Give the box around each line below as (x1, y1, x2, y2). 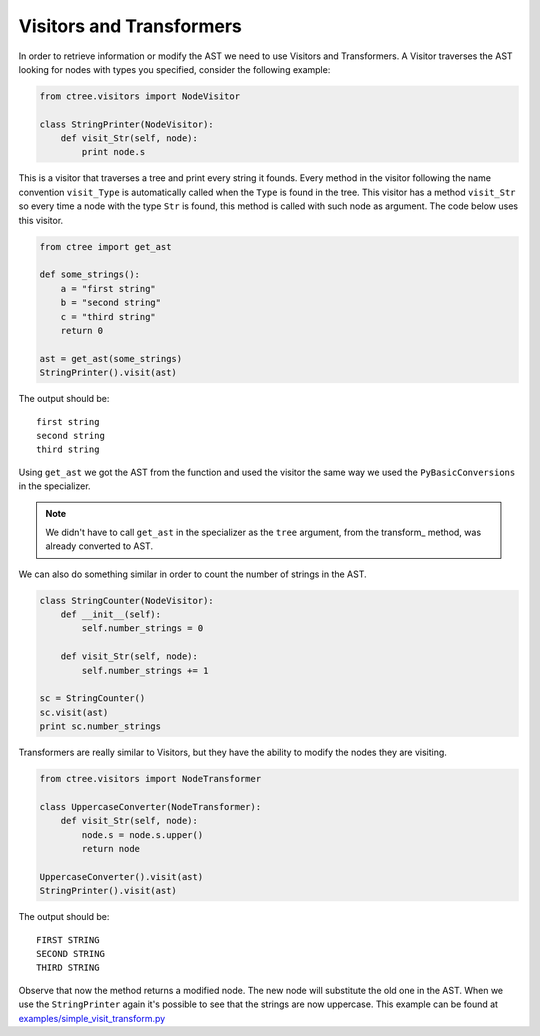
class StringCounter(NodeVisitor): (39, 595, 214, 606)
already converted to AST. (45, 540, 154, 552)
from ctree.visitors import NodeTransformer (39, 773, 262, 785)
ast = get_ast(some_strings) (39, 353, 183, 364)
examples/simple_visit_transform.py (18, 1012, 166, 1024)
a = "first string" (60, 283, 157, 294)
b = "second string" (60, 297, 162, 309)
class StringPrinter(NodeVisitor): (39, 118, 214, 130)
